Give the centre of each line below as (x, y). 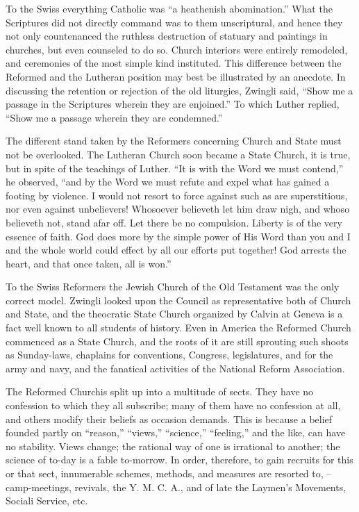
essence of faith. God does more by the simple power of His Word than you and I (178, 236)
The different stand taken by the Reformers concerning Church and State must (174, 141)
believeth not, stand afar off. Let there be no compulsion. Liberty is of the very (174, 222)
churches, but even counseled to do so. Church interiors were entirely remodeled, (177, 49)
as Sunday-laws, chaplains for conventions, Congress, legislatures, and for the (169, 355)
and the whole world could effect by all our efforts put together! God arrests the (176, 250)
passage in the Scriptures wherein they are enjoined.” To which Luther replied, (173, 104)
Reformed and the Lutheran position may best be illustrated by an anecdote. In (176, 76)
